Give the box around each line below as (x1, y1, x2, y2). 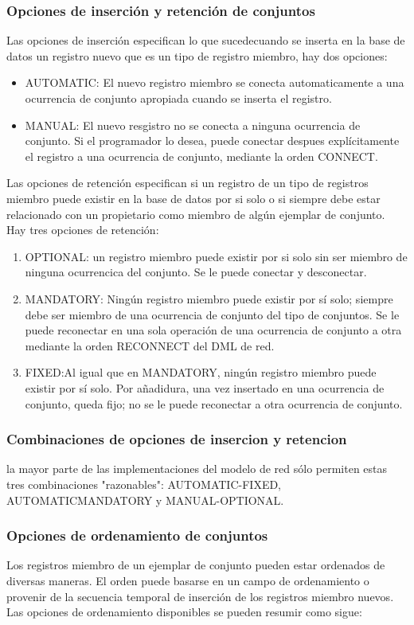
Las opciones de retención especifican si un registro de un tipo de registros (6, 174, 369, 191)
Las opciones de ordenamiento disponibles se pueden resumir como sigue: (6, 604, 362, 620)
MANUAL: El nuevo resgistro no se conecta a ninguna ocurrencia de (25, 116, 361, 133)
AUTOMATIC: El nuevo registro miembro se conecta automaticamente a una (25, 74, 404, 91)
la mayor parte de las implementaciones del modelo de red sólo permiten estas (6, 460, 388, 477)
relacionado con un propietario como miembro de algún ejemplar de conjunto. (6, 205, 385, 222)
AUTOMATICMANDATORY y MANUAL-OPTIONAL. (6, 491, 284, 508)
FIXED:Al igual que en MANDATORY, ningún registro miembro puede (25, 364, 377, 381)
